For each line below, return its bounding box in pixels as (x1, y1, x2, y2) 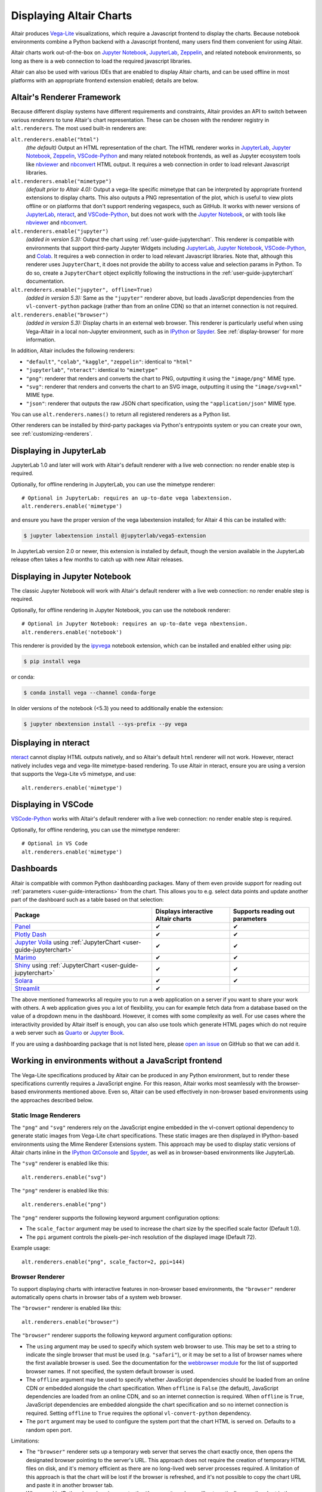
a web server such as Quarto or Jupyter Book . (11, 1029, 125, 1037)
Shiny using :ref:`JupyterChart (14, 961, 100, 969)
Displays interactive (155, 907, 213, 915)
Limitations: (11, 1437, 40, 1444)
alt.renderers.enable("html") (11, 136, 100, 143)
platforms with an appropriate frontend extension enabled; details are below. (11, 76, 199, 84)
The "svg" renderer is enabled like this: (11, 1160, 109, 1167)
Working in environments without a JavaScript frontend (11, 1056, 222, 1066)
